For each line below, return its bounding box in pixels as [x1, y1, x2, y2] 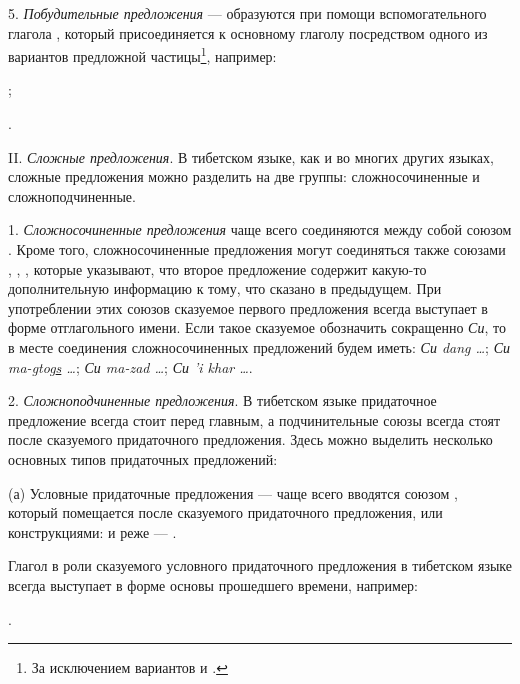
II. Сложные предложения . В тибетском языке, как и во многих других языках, [8, 146, 494, 167]
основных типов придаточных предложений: [8, 448, 278, 469]
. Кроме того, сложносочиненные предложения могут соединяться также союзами [8, 239, 506, 259]
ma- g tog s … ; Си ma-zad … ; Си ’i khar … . [8, 356, 253, 377]
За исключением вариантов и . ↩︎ [31, 657, 228, 678]
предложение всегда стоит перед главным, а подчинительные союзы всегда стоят [8, 409, 501, 430]
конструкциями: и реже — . [8, 521, 177, 542]
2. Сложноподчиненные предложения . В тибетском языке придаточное [8, 390, 437, 411]
